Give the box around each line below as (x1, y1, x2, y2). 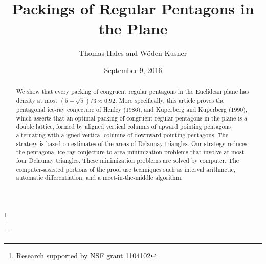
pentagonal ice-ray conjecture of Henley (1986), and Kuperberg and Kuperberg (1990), (16, 105, 248, 113)
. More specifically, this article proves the (115, 95, 225, 104)
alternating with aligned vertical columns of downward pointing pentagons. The (16, 130, 229, 139)
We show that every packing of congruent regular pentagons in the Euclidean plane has (16, 87, 249, 96)
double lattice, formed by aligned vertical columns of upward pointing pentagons (16, 122, 231, 131)
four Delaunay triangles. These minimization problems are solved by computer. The (16, 156, 239, 164)
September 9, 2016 (104, 64, 162, 75)
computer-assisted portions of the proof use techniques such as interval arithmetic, (16, 164, 236, 173)
